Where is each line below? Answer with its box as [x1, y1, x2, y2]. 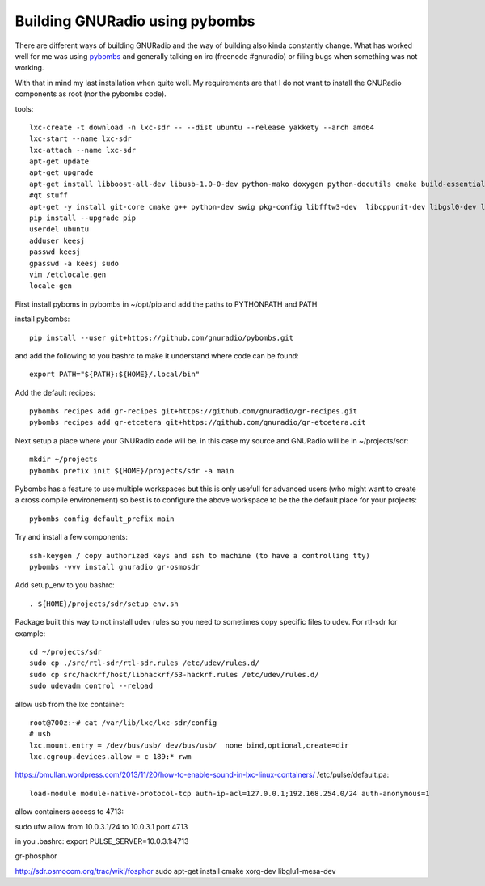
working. [15, 63, 44, 73]
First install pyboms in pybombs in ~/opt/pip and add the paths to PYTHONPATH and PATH [15, 299, 318, 309]
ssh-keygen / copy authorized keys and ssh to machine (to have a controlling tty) [29, 551, 371, 560]
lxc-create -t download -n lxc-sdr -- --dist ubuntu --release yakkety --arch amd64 [29, 122, 375, 132]
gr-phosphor [15, 851, 57, 861]
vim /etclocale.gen [29, 269, 107, 279]
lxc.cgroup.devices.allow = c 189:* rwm [29, 752, 192, 761]
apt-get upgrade [29, 168, 94, 177]
